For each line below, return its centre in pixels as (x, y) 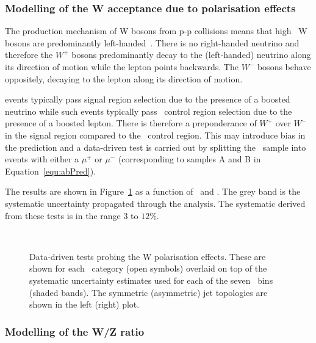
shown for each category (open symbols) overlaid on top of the (148, 268)
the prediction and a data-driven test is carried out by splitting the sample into (156, 147)
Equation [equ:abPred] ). (51, 171)
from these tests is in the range (63, 215)
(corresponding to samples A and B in (189, 159)
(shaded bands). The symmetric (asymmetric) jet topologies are (149, 292)
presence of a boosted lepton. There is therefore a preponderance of (131, 123)
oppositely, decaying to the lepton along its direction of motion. (124, 78)
